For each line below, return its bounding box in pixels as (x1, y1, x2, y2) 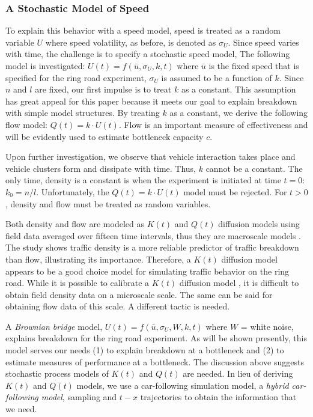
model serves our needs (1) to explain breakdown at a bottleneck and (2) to (5, 344, 284, 356)
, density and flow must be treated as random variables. (5, 197, 211, 210)
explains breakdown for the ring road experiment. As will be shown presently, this (5, 332, 307, 344)
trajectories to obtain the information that (140, 391, 297, 403)
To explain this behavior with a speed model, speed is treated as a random (5, 24, 281, 37)
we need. (5, 403, 37, 415)
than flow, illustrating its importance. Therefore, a (5, 252, 191, 265)
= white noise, (240, 320, 294, 332)
